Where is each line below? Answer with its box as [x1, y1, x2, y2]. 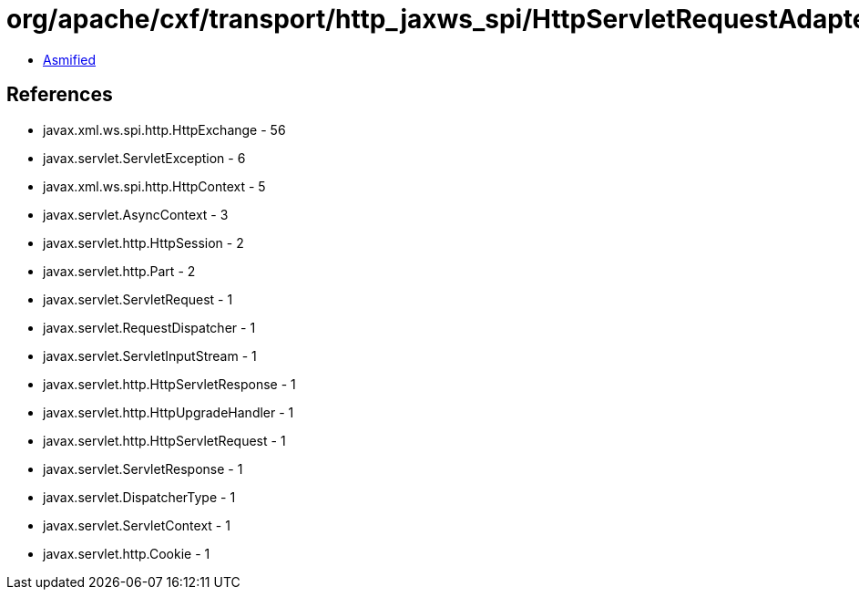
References [6, 83, 113, 107]
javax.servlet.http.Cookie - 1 [43, 545, 210, 561]
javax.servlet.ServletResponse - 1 [43, 460, 243, 477]
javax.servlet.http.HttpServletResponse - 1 [43, 376, 296, 392]
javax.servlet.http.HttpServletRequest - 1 [43, 432, 286, 448]
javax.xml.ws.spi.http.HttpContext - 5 [43, 178, 266, 194]
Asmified [43, 51, 97, 67]
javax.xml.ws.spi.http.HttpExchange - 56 [43, 121, 286, 138]
